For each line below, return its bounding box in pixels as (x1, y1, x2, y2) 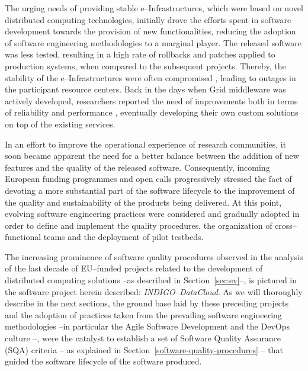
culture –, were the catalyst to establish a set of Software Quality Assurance (5, 332, 281, 344)
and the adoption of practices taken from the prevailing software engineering (5, 308, 282, 321)
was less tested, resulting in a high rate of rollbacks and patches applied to (5, 48, 275, 60)
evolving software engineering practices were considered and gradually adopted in (5, 207, 300, 220)
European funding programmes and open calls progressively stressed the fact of (5, 172, 292, 185)
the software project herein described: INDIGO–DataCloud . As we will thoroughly (5, 285, 303, 298)
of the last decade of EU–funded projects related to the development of (5, 262, 263, 274)
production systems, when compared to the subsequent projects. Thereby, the (5, 59, 286, 72)
